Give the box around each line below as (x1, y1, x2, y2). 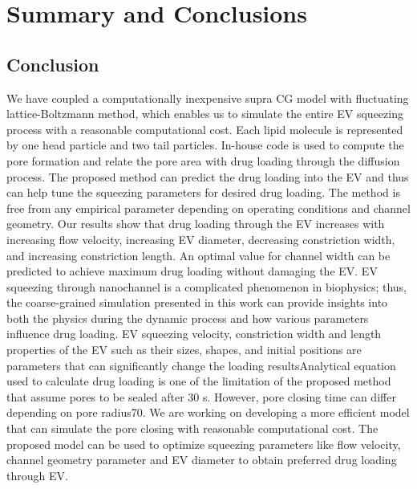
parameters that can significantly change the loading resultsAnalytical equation (6, 357, 396, 373)
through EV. (6, 467, 68, 483)
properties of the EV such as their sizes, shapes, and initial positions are (6, 341, 362, 358)
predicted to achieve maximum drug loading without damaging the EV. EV (6, 263, 378, 279)
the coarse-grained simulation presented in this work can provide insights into (6, 294, 388, 311)
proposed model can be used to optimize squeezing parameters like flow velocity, (6, 435, 401, 452)
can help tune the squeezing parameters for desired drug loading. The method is (6, 184, 400, 201)
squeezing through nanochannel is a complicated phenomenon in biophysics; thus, (6, 278, 407, 295)
